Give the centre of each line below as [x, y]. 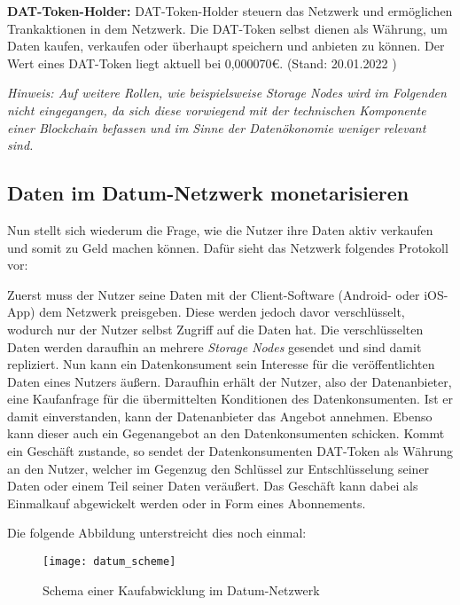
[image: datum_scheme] [109, 562]
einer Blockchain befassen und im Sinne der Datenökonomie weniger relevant [217, 127]
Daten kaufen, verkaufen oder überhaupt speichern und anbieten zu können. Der [226, 46]
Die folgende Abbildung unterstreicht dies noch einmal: [157, 533]
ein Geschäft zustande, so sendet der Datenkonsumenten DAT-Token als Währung [230, 451]
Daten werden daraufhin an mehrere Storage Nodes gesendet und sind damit [214, 346]
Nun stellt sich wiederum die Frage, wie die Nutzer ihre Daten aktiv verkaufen [220, 229]
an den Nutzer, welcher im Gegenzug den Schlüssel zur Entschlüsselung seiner [218, 468]
